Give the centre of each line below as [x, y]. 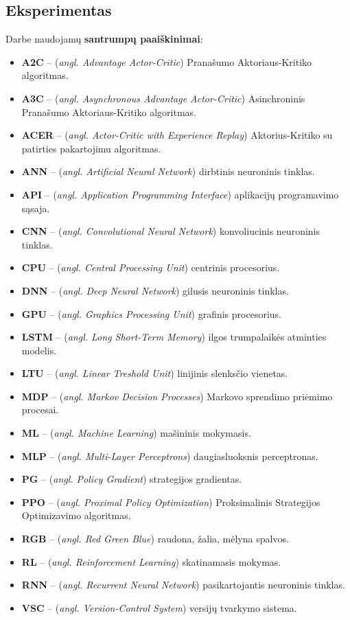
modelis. [39, 350]
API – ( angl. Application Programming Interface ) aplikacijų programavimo [180, 194]
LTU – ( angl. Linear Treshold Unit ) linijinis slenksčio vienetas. [155, 373]
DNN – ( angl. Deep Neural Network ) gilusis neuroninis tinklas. [155, 290]
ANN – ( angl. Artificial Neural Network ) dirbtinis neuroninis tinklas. [168, 171]
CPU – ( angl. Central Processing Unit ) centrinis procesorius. [151, 267]
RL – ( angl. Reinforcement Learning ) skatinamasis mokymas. [151, 561]
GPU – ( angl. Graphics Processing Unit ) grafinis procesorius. [151, 313]
